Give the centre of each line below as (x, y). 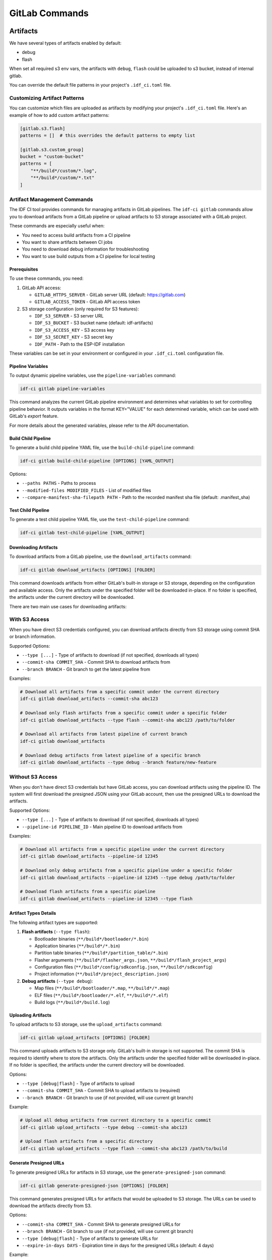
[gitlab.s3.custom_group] (52, 149)
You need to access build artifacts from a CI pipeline (76, 235)
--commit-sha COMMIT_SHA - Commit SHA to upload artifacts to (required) (101, 1091)
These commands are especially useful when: (57, 226)
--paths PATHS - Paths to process (59, 483)
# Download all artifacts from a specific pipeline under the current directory (122, 849)
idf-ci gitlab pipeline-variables (62, 389)
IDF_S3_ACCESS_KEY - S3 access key (75, 330)
